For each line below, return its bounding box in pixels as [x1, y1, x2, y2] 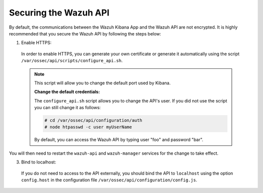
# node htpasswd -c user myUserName [44, 124, 132, 130]
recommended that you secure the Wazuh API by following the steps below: [9, 31, 162, 36]
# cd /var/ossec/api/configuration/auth [44, 118, 142, 123]
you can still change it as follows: [34, 105, 101, 111]
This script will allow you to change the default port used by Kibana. [34, 80, 171, 86]
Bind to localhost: [21, 159, 56, 165]
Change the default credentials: [34, 89, 100, 95]
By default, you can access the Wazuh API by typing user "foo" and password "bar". [34, 137, 204, 143]
